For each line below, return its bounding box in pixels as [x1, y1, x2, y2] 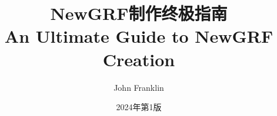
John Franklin [114, 81, 164, 93]
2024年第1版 [116, 101, 162, 113]
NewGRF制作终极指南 [50, 1, 228, 25]
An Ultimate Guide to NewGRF [4, 24, 273, 48]
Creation [102, 47, 175, 71]
